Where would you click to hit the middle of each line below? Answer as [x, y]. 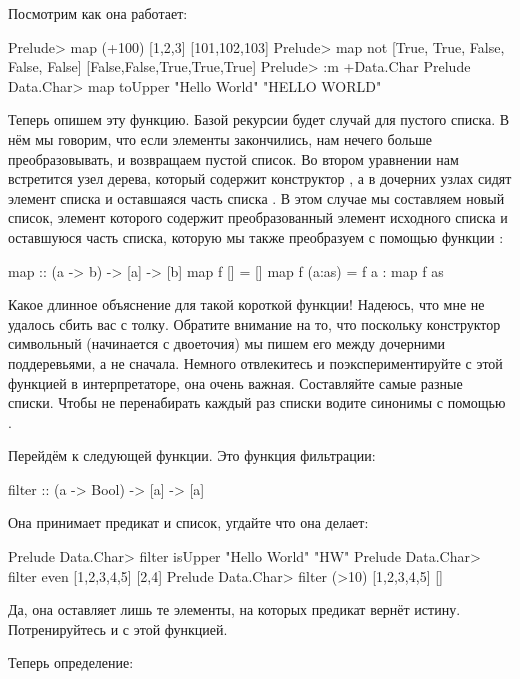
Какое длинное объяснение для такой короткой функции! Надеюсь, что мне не [246, 304]
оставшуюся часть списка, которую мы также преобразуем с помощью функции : [256, 236]
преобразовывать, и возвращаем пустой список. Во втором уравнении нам [233, 158]
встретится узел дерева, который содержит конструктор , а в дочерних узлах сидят [260, 178]
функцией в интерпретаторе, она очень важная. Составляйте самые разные [235, 382]
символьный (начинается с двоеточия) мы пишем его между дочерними [227, 343]
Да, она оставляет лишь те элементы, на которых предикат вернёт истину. [234, 609]
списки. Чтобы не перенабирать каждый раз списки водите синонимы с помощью [257, 402]
